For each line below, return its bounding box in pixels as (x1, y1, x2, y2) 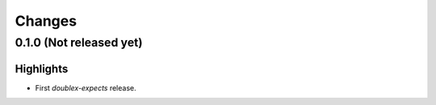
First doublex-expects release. (35, 83, 136, 92)
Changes (15, 12, 77, 30)
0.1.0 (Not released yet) (15, 35, 143, 50)
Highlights (15, 62, 69, 75)
